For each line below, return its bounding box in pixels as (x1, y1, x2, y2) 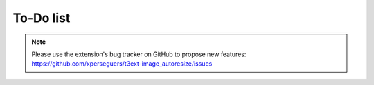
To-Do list (12, 10, 71, 25)
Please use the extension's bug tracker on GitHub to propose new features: (31, 50, 247, 58)
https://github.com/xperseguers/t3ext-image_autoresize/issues (31, 60, 213, 68)
